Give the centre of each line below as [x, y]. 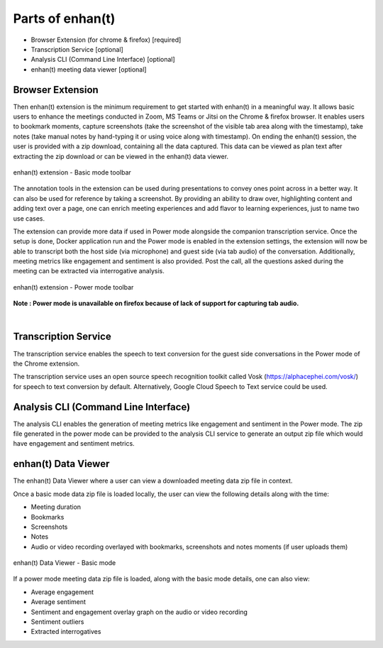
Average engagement [62, 592]
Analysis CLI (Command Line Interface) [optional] [103, 60]
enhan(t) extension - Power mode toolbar [73, 287]
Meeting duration [56, 507]
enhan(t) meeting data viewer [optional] [89, 69]
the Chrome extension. [46, 363]
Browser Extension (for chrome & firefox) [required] [106, 40]
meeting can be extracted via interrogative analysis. [89, 271]
